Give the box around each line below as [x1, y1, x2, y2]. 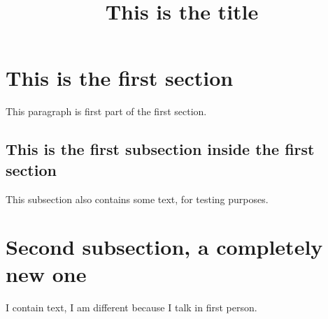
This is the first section [6, 64, 234, 92]
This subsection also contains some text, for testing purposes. [6, 191, 269, 206]
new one [6, 260, 87, 288]
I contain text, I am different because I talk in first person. [6, 300, 257, 315]
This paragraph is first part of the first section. [6, 104, 207, 119]
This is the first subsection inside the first [6, 138, 315, 160]
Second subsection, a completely [6, 232, 323, 261]
